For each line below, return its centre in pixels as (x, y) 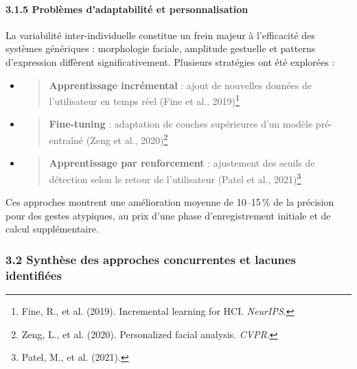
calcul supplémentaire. (52, 229)
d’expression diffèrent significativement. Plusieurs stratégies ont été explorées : (170, 61)
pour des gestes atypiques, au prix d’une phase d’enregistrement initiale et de (168, 215)
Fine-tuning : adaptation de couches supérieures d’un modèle (181, 124)
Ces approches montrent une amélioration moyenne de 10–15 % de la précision (170, 202)
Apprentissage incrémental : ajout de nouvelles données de (181, 85)
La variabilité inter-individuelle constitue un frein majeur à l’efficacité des (160, 35)
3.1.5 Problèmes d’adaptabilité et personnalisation (127, 9)
